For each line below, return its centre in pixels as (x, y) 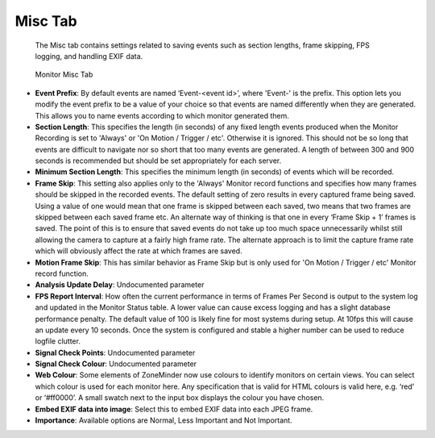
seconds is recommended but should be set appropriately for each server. (158, 161)
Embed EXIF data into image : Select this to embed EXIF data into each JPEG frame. (174, 409)
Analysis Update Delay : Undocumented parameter (120, 285)
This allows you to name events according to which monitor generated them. (162, 115)
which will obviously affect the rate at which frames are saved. (139, 251)
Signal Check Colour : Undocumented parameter (116, 364)
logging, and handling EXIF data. (89, 56)
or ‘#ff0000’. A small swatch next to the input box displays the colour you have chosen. (180, 398)
